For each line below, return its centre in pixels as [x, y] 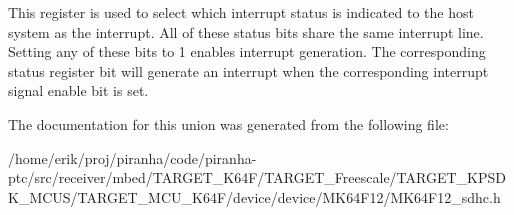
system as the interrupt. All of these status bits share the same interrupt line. [246, 31]
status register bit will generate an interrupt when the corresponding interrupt [248, 70]
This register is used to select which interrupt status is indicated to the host [241, 12]
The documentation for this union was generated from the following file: [228, 123]
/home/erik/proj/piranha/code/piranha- [132, 157]
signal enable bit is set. [78, 90]
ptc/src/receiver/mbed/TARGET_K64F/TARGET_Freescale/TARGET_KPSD [257, 177]
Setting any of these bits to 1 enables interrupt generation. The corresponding [247, 51]
